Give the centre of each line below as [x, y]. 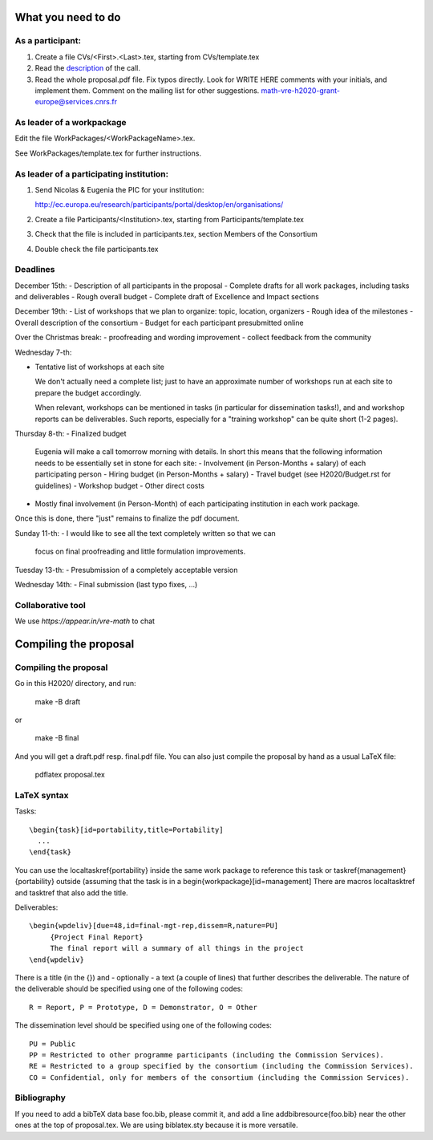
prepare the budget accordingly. [88, 392]
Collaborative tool [50, 605]
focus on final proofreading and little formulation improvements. [140, 552]
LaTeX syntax [42, 795]
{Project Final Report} [97, 937]
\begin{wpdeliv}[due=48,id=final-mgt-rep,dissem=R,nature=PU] [154, 926]
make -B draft [58, 701]
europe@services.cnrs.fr [76, 102]
